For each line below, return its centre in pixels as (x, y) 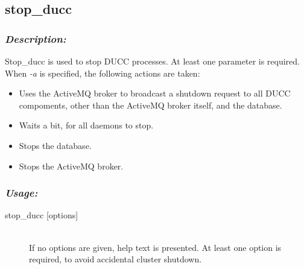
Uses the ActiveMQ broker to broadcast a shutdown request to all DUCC (155, 93)
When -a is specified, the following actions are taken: (103, 73)
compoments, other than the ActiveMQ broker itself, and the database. (150, 105)
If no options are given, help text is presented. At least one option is (155, 247)
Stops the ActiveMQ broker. (71, 166)
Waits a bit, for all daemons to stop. (86, 125)
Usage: (21, 193)
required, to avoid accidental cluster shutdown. (116, 259)
